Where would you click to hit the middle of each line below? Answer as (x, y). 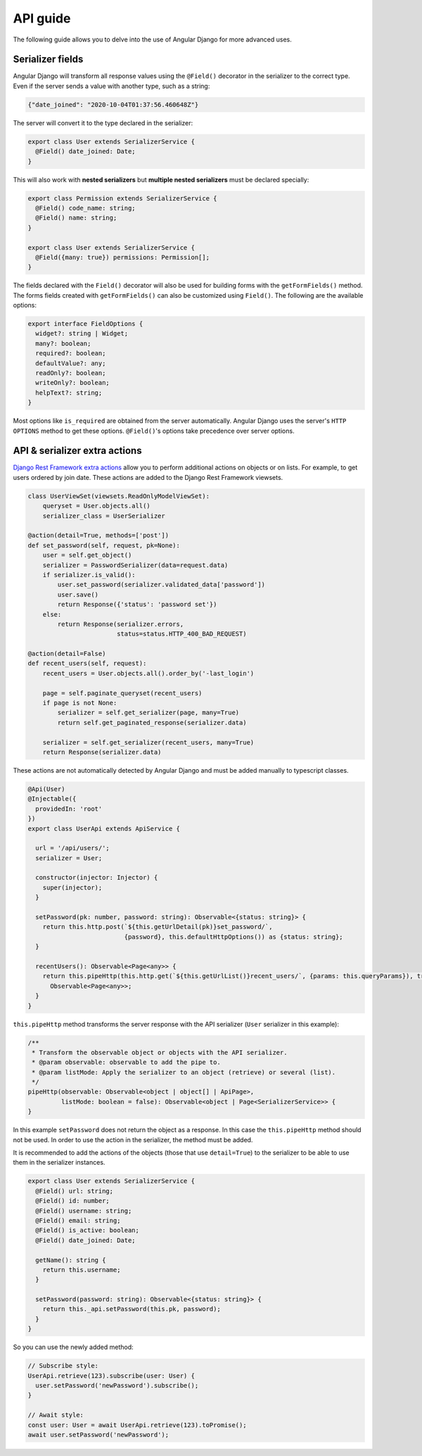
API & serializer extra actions (77, 451)
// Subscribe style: (63, 1366)
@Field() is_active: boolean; (88, 1230)
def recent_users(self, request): (87, 664)
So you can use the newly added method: (73, 1347)
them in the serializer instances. (59, 1163)
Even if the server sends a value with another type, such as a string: (111, 86)
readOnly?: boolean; (71, 373)
